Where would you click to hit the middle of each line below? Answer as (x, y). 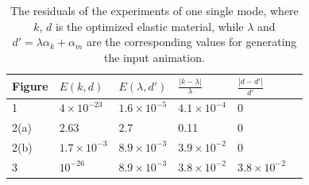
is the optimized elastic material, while (149, 26)
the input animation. (154, 57)
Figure (30, 85)
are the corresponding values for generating (191, 42)
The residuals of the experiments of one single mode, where (154, 10)
